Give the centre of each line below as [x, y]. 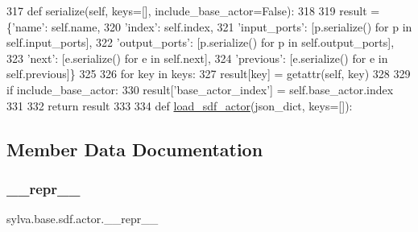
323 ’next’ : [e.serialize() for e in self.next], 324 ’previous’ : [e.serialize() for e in [197, 58]
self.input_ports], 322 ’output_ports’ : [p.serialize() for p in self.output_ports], [201, 42]
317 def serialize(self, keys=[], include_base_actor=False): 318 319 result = [193, 10]
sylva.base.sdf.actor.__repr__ [83, 219]
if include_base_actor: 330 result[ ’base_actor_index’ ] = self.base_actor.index [200, 89]
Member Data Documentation [135, 149]
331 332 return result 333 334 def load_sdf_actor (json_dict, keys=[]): [180, 105]
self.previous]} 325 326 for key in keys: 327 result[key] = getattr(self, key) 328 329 [209, 74]
